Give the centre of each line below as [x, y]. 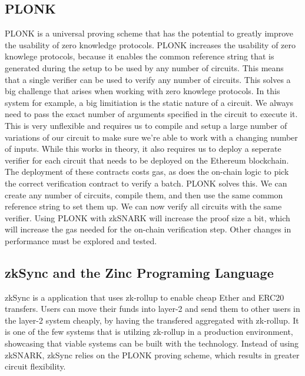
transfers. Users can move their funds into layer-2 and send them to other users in [152, 309]
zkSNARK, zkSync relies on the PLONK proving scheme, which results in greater [152, 355]
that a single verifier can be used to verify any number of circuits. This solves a [148, 79]
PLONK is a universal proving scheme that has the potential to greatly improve [149, 33]
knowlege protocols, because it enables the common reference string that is [140, 56]
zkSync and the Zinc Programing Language [139, 272]
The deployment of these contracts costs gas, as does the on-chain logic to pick [147, 172]
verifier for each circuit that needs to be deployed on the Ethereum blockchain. [147, 160]
